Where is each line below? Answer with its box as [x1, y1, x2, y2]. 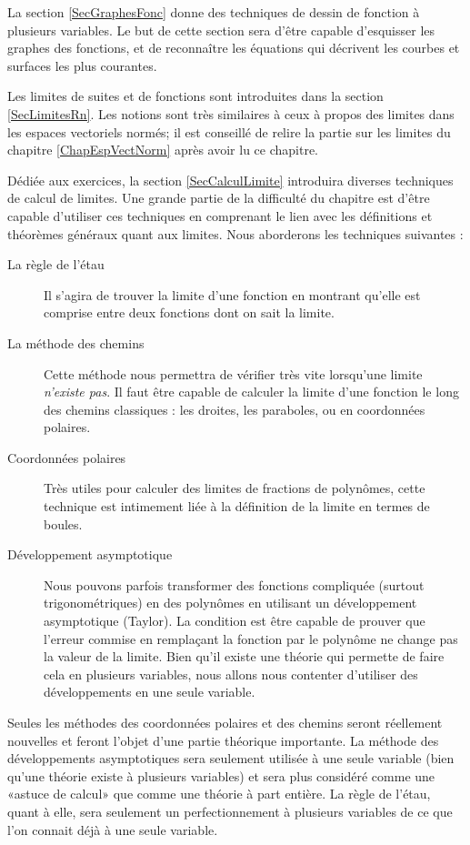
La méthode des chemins [7, 333, 145, 352]
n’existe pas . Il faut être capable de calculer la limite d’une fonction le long [44, 382, 459, 401]
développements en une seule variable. [44, 682, 255, 701]
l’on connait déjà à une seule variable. [7, 820, 218, 839]
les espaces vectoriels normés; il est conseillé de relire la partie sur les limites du [7, 122, 451, 141]
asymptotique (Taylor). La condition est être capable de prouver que [44, 611, 425, 630]
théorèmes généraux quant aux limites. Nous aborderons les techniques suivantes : [7, 224, 464, 243]
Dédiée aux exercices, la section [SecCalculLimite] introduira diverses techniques [7, 170, 454, 189]
